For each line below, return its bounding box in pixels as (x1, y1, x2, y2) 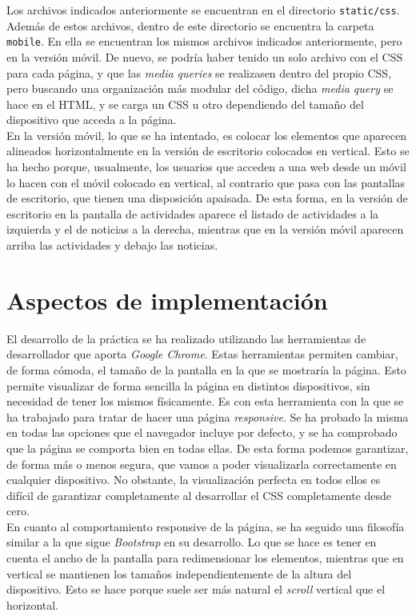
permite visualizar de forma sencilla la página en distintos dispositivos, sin (6, 377, 370, 394)
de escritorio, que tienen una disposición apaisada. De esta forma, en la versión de (6, 190, 408, 206)
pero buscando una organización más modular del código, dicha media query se (6, 80, 394, 97)
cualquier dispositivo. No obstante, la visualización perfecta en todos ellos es (6, 471, 381, 488)
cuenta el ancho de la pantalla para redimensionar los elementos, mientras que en (6, 550, 404, 566)
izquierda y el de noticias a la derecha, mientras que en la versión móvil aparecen (6, 221, 404, 238)
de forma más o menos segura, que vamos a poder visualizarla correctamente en (6, 455, 397, 472)
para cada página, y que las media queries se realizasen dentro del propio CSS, (6, 64, 392, 81)
